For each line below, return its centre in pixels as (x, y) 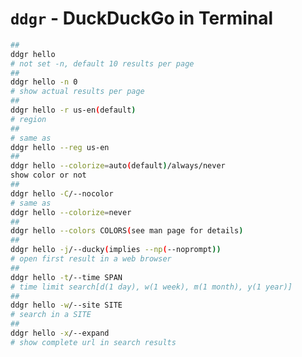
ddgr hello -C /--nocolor (62, 193)
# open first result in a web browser (91, 259)
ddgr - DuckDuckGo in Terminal (142, 18)
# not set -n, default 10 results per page (102, 63)
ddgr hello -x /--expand (60, 333)
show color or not (48, 175)
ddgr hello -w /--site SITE (66, 305)
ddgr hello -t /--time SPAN (66, 277)
